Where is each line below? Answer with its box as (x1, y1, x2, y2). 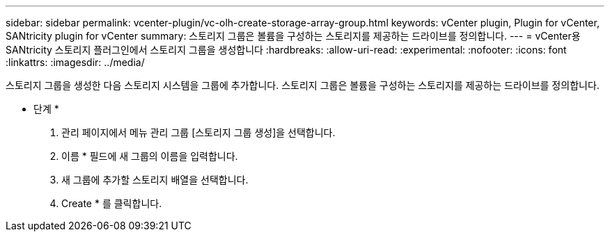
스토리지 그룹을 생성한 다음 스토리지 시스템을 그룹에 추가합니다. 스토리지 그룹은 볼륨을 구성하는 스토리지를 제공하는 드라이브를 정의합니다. (6, 79, 600, 91)
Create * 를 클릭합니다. (61, 197, 162, 209)
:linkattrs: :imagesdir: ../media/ (6, 56, 145, 68)
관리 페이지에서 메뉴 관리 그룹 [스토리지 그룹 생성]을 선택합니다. (61, 126, 336, 138)
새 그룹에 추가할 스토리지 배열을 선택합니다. (61, 174, 249, 186)
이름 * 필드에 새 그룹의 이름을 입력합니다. (61, 150, 238, 162)
